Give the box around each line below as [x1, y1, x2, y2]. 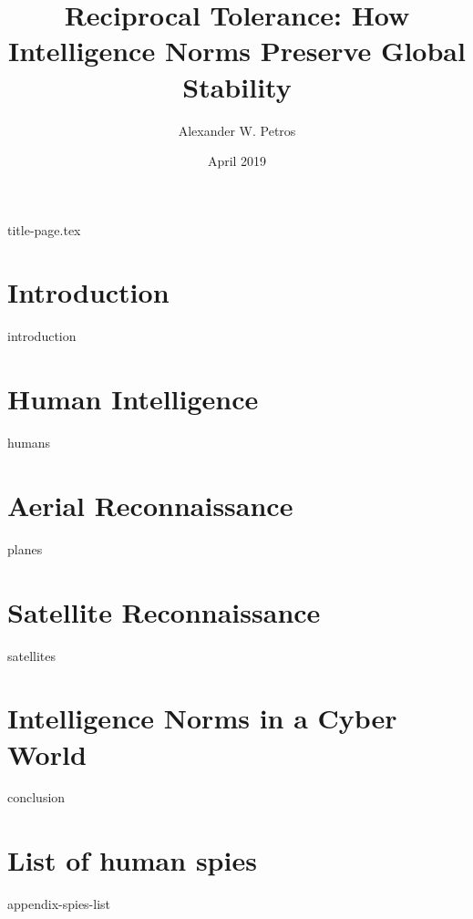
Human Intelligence [7, 380, 259, 418]
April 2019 [207, 151, 267, 170]
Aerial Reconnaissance [7, 486, 293, 523]
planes [7, 539, 43, 558]
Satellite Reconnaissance [7, 593, 321, 630]
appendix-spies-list [7, 894, 111, 914]
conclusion [7, 788, 66, 807]
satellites [7, 645, 57, 665]
